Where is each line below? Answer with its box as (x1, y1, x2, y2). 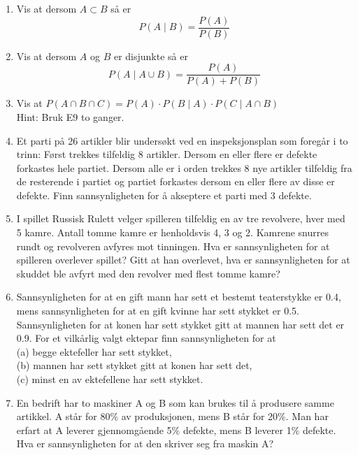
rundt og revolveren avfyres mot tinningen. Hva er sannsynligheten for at (16, 238, 330, 253)
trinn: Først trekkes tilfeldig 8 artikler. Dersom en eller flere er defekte (16, 147, 317, 161)
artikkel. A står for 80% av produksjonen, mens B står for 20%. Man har (16, 409, 329, 424)
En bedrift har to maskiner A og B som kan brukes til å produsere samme (16, 395, 334, 410)
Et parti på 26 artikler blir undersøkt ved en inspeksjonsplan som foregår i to (16, 133, 348, 147)
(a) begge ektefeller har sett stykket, (16, 344, 172, 359)
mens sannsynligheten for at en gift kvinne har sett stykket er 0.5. (16, 303, 299, 318)
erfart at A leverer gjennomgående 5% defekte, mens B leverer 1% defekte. (16, 422, 336, 437)
